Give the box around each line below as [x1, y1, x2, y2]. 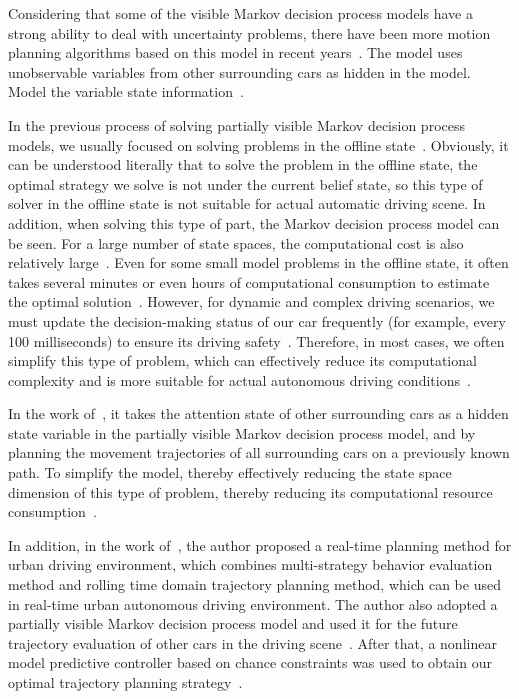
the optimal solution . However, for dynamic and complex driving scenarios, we [8, 291, 495, 312]
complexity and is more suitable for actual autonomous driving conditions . [8, 369, 471, 390]
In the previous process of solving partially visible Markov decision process [8, 114, 465, 135]
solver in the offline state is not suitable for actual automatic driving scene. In [8, 193, 486, 214]
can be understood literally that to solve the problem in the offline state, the [8, 154, 478, 175]
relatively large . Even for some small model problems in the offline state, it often [8, 252, 509, 273]
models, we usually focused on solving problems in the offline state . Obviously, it [8, 134, 509, 155]
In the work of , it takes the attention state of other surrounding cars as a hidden [8, 403, 509, 424]
